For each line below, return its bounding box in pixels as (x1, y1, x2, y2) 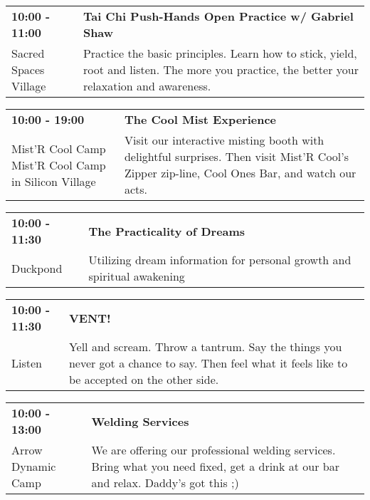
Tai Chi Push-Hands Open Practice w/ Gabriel (83, 8, 354, 24)
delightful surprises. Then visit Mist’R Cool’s (124, 148, 349, 165)
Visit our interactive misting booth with (124, 132, 324, 148)
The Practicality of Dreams (88, 222, 245, 239)
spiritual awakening (88, 268, 185, 284)
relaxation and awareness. (83, 78, 211, 94)
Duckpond (11, 259, 63, 276)
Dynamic (11, 458, 56, 474)
